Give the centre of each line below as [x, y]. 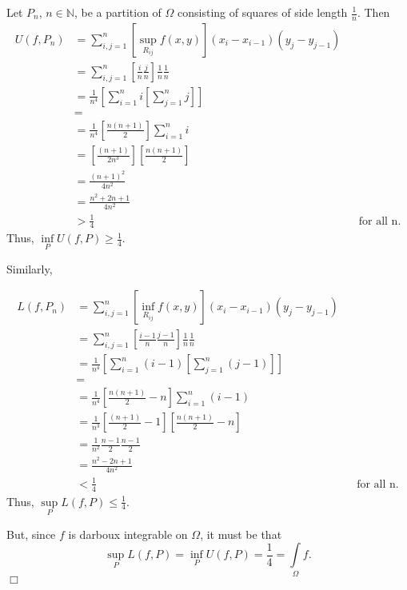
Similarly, [30, 268]
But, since [31, 534]
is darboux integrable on [128, 534]
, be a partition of [118, 12]
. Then [373, 12]
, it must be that [241, 534]
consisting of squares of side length [263, 12]
